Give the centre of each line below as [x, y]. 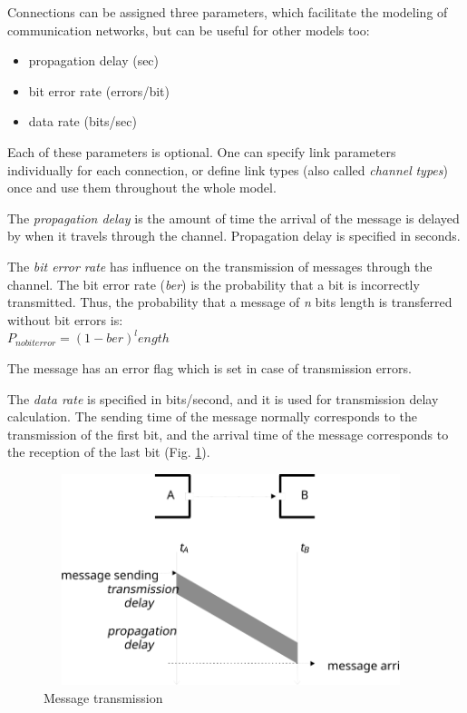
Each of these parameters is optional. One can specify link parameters [202, 151]
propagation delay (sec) [94, 60]
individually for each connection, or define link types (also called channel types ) [228, 169]
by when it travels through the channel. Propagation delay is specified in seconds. [234, 236]
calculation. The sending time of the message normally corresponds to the [212, 416]
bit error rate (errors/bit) [99, 90]
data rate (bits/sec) [83, 121]
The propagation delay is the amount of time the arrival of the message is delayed [233, 218]
